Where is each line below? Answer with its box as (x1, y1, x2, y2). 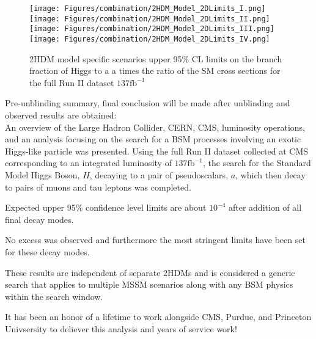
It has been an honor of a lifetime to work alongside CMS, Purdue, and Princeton (5, 310, 312, 323)
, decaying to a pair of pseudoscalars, (89, 168, 229, 181)
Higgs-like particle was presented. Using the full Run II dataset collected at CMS (5, 144, 309, 157)
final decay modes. (5, 213, 74, 225)
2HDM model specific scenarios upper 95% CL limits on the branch (29, 52, 282, 65)
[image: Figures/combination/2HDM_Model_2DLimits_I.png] (29, 4, 266, 13)
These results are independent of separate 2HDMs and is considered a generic (5, 266, 295, 279)
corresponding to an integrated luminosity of (5, 156, 172, 169)
